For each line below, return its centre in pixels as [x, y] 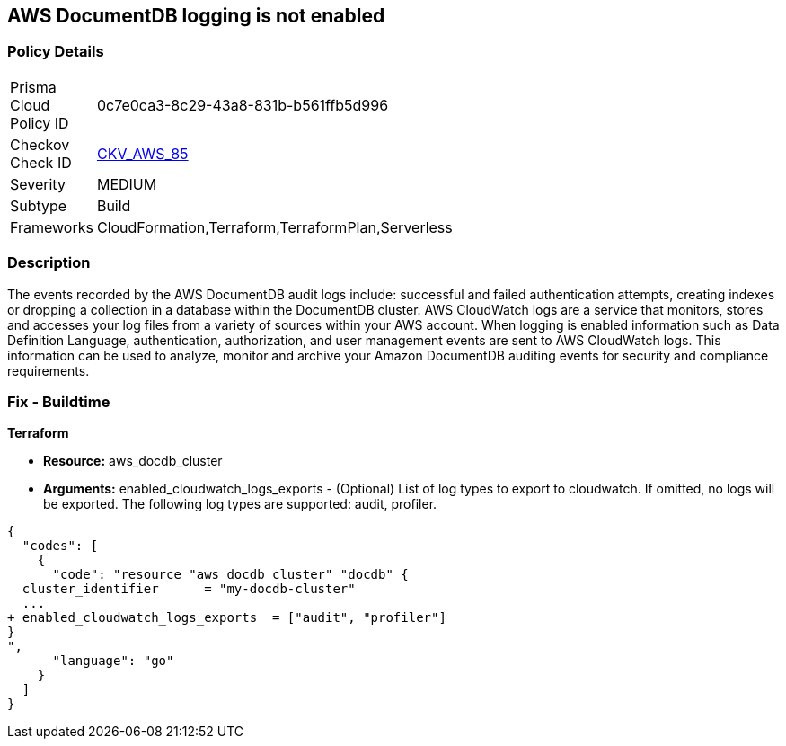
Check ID [41, 162]
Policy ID [40, 123]
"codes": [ [60, 546]
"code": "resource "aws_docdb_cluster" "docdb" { [230, 575]
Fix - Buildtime [59, 401]
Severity [38, 184]
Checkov [40, 144]
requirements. [49, 370]
